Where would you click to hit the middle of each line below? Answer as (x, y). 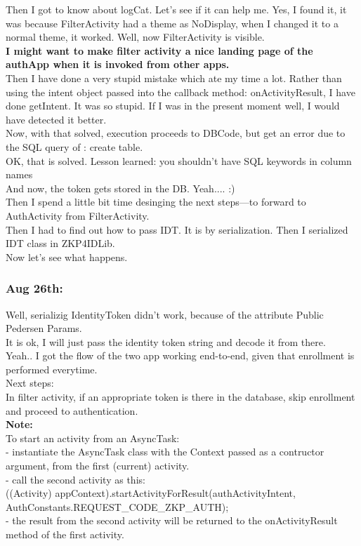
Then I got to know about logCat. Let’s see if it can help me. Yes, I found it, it (176, 9)
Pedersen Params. (44, 328)
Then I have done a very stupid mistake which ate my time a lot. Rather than (174, 78)
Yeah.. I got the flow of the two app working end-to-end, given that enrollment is (180, 355)
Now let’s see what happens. (67, 257)
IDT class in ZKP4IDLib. (60, 243)
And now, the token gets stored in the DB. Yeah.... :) (120, 188)
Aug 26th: (34, 288)
